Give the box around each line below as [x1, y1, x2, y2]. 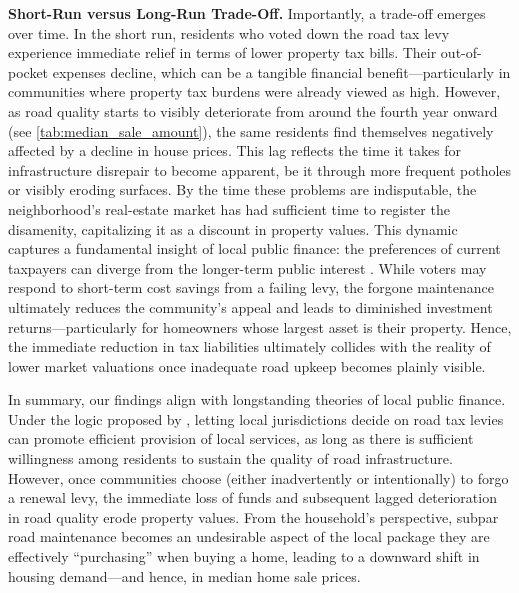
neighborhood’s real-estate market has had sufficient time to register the [8, 198, 450, 219]
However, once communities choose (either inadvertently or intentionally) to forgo [8, 467, 509, 488]
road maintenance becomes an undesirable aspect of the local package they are [8, 526, 490, 547]
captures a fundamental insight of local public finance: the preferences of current [8, 238, 501, 259]
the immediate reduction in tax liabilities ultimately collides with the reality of [8, 336, 491, 357]
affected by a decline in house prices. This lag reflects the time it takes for [8, 140, 462, 161]
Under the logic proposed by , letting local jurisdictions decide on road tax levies [8, 408, 504, 429]
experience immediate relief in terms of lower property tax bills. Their [8, 42, 437, 63]
